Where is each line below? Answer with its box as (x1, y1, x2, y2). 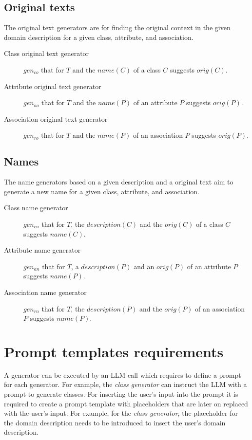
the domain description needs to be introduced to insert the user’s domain (4, 417, 226, 427)
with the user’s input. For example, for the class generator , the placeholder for (4, 408, 238, 418)
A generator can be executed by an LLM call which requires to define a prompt (4, 369, 241, 380)
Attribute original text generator (4, 81, 101, 91)
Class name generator (4, 202, 68, 213)
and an (134, 261, 155, 271)
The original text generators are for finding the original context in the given (4, 22, 231, 33)
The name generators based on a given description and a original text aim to (4, 177, 233, 187)
